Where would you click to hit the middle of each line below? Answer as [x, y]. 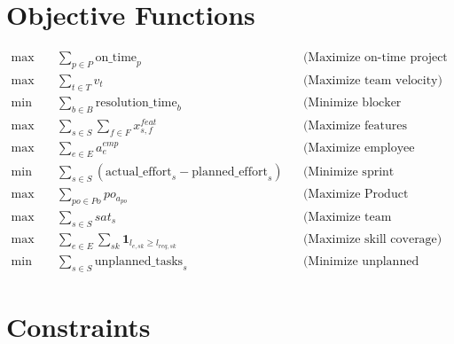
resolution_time [136, 102]
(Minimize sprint [348, 172]
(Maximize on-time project [375, 58]
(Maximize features [355, 125]
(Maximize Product [356, 195]
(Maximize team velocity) [372, 80]
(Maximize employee [359, 148]
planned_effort [230, 172]
